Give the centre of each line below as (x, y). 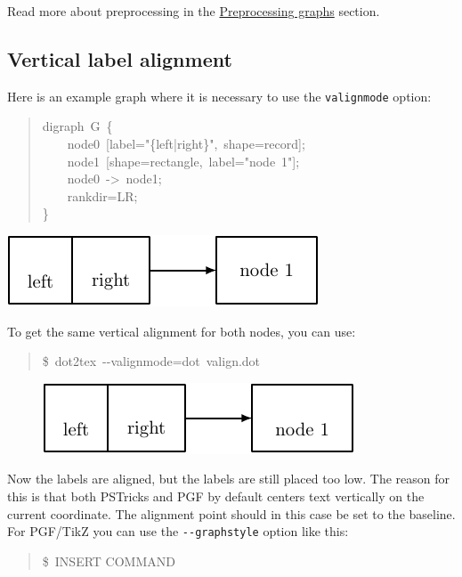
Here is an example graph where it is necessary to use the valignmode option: (219, 96)
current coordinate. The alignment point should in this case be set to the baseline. (231, 513)
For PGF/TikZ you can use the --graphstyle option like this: (178, 531)
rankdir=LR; (102, 195)
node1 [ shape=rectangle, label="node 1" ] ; (183, 161)
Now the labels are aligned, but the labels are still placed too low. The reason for (229, 479)
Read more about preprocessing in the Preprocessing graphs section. (194, 11)
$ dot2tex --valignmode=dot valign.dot (151, 361)
